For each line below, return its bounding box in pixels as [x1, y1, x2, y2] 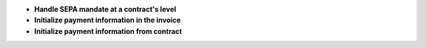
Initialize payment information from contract [34, 26, 183, 35]
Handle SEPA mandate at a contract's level [34, 5, 176, 13]
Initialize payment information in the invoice [34, 16, 181, 25]
